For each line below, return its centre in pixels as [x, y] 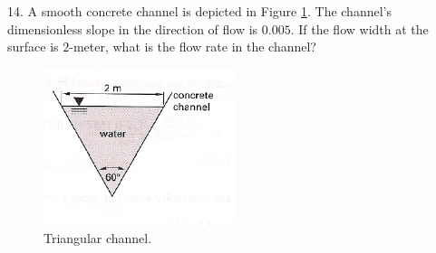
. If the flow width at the [359, 28]
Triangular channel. [98, 238]
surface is [33, 47]
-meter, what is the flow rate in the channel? [193, 47]
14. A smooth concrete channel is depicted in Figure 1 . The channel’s [199, 11]
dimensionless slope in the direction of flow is [133, 28]
